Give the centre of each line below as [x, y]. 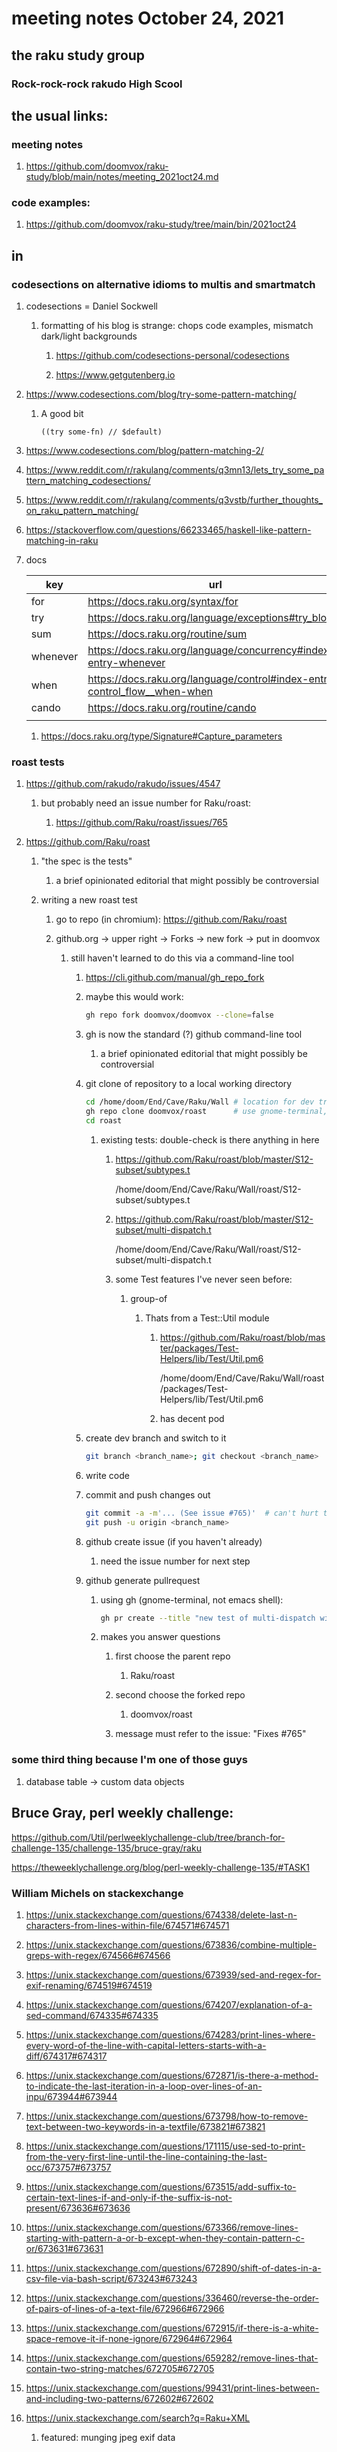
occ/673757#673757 [68, 2167]
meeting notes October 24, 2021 [148, 18]
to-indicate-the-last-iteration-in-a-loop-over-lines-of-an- [144, 2086]
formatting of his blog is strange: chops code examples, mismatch [177, 326]
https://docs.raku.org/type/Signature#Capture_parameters [161, 736]
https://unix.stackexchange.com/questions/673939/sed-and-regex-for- [173, 1974]
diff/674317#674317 [66, 2056]
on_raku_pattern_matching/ [82, 511]
